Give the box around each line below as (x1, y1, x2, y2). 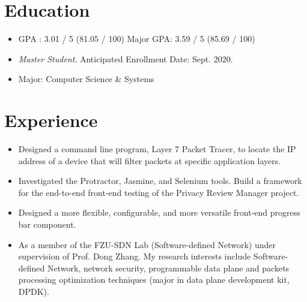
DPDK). (18, 285, 49, 297)
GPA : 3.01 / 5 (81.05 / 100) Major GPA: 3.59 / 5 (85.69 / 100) (18, 32, 255, 45)
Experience (4, 108, 98, 132)
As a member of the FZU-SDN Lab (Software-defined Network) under (18, 238, 276, 250)
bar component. (18, 218, 76, 230)
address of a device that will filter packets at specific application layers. (18, 154, 281, 167)
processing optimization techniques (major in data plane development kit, (18, 273, 290, 286)
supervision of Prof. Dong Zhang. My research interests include (18, 250, 251, 262)
